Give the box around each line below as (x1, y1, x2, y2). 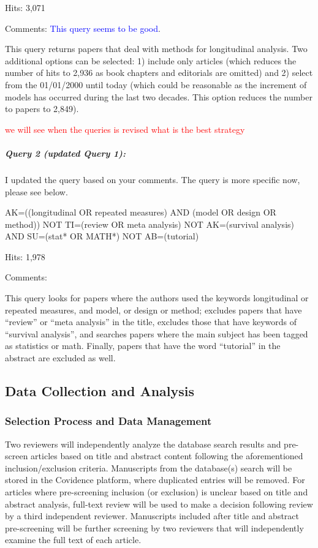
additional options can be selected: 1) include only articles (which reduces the (5, 54, 297, 67)
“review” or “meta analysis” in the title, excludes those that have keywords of (5, 315, 297, 328)
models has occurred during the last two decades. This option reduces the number (5, 90, 312, 103)
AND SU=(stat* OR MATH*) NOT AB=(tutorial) (5, 230, 199, 242)
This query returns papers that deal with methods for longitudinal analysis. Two (5, 42, 308, 55)
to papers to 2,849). (5, 102, 79, 115)
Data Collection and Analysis (5, 381, 195, 400)
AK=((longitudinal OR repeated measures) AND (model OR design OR (5, 206, 276, 219)
